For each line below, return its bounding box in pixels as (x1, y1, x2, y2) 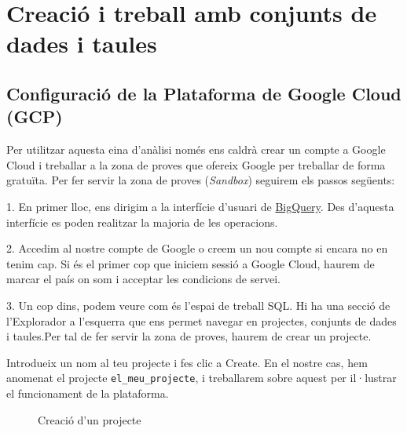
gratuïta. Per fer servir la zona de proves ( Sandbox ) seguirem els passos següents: (6, 172, 395, 188)
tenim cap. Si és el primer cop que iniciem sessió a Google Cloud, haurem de (6, 255, 375, 271)
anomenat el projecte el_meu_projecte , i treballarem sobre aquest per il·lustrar (6, 369, 397, 386)
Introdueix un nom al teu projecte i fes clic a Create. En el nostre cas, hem (6, 354, 368, 370)
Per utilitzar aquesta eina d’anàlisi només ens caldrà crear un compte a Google (6, 141, 386, 158)
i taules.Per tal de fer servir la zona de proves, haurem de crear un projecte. (6, 328, 372, 344)
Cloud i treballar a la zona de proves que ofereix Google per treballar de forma (6, 156, 386, 173)
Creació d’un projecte (38, 411, 141, 428)
